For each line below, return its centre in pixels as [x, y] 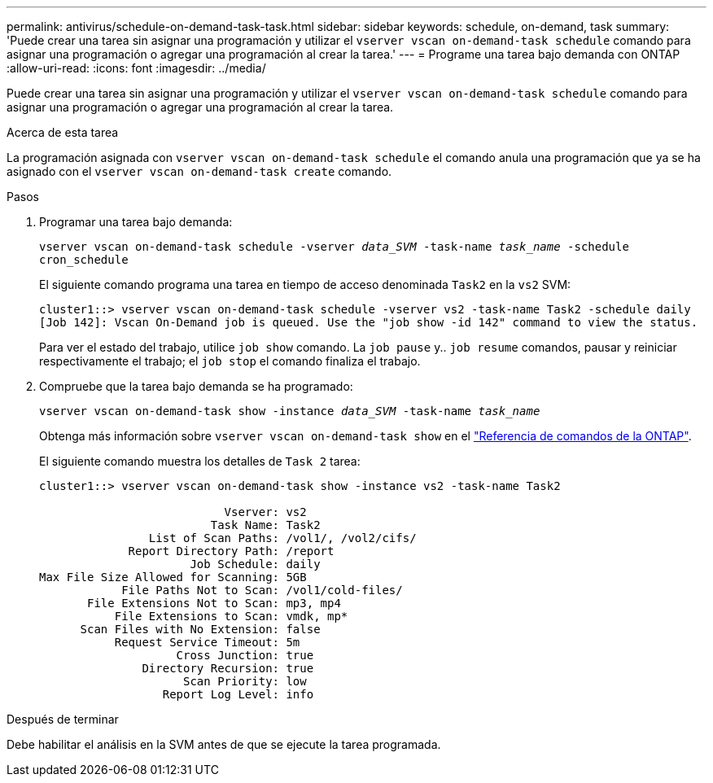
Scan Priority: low [245, 681]
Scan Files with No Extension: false [200, 629]
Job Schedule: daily [255, 564]
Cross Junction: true [245, 655]
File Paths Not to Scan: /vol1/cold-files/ [262, 590]
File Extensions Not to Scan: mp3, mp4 [214, 603]
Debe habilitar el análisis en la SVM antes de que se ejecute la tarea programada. [224, 744]
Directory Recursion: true [228, 668]
